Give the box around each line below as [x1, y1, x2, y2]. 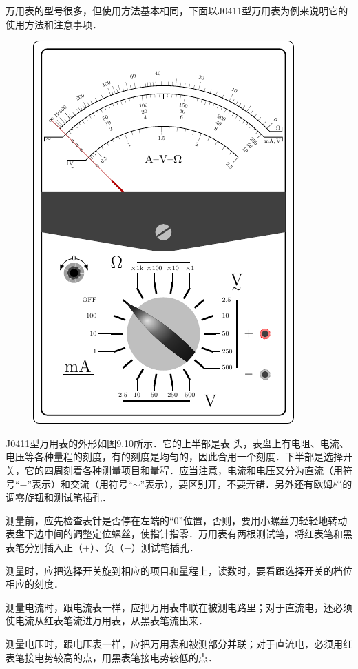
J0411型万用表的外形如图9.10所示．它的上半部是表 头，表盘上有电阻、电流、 [6, 435, 349, 450]
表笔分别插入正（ [6, 539, 83, 554]
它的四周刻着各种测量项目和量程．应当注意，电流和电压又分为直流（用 [24, 462, 343, 477]
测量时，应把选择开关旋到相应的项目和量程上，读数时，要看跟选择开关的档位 [6, 563, 352, 577]
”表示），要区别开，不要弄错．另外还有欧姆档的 [140, 476, 352, 491]
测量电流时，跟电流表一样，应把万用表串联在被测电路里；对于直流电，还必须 [6, 599, 352, 614]
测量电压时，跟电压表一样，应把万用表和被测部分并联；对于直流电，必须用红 [6, 636, 352, 650]
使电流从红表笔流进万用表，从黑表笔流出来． [6, 613, 208, 628]
